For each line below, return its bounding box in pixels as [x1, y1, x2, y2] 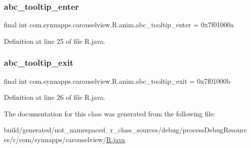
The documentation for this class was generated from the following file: [4, 108, 215, 118]
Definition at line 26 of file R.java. [4, 92, 106, 102]
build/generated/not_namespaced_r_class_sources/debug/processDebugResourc [4, 125, 247, 135]
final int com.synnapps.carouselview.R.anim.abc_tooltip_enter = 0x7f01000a [4, 19, 234, 30]
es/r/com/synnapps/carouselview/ [4, 134, 107, 144]
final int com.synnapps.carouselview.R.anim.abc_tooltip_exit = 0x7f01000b [4, 75, 231, 86]
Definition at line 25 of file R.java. [4, 36, 106, 46]
